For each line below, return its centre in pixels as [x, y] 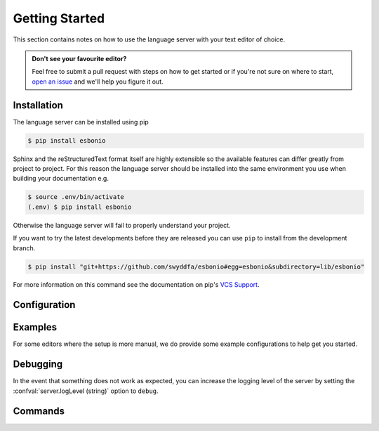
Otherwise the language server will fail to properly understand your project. [122, 225]
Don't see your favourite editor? [79, 58]
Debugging [38, 365]
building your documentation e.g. [61, 179]
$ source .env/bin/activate [76, 197]
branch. [24, 248]
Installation [38, 105]
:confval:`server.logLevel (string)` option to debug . [86, 391]
